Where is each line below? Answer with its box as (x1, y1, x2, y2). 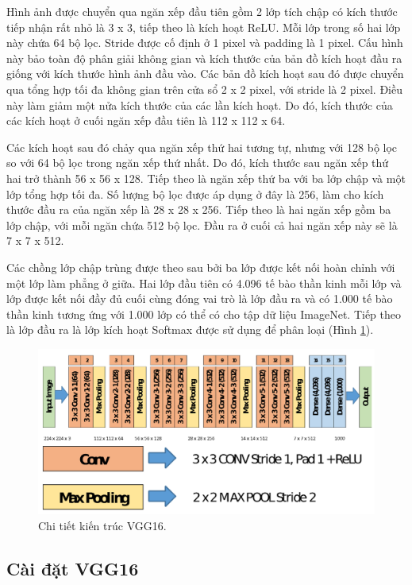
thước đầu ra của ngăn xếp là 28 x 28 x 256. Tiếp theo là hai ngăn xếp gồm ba (6, 201, 391, 218)
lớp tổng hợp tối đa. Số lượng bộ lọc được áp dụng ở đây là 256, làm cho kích (6, 185, 384, 202)
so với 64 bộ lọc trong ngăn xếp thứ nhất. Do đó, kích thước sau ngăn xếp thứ (6, 154, 389, 171)
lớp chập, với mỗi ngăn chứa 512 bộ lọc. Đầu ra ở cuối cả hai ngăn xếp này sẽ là (6, 216, 398, 233)
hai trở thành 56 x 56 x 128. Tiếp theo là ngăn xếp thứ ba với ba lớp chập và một (6, 169, 406, 186)
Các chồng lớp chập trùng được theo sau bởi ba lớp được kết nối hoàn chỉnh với (6, 258, 395, 275)
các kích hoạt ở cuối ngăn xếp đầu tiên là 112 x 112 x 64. (6, 112, 286, 129)
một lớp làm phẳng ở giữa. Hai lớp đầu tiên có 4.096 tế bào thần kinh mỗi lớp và (6, 274, 402, 291)
